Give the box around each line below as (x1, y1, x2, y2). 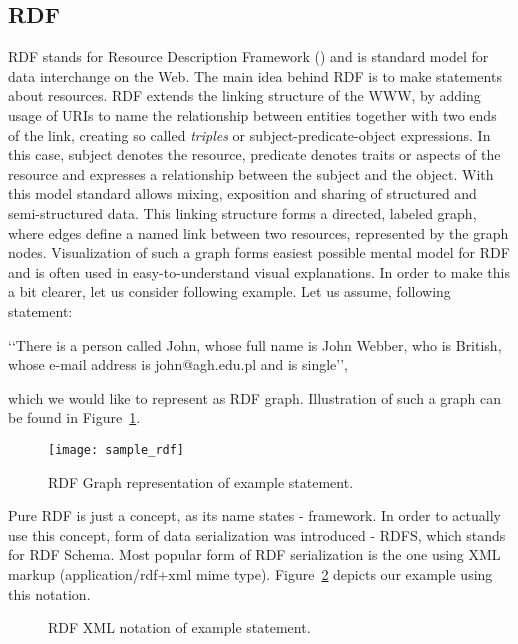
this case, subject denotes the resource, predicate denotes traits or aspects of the (8, 144, 501, 165)
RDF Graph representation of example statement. (48, 471, 354, 492)
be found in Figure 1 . (8, 407, 141, 428)
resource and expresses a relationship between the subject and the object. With (8, 163, 494, 184)
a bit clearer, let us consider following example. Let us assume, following (8, 281, 451, 302)
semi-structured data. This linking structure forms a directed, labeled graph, (8, 202, 477, 223)
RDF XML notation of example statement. (48, 617, 311, 638)
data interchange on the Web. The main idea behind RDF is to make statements (8, 65, 502, 86)
